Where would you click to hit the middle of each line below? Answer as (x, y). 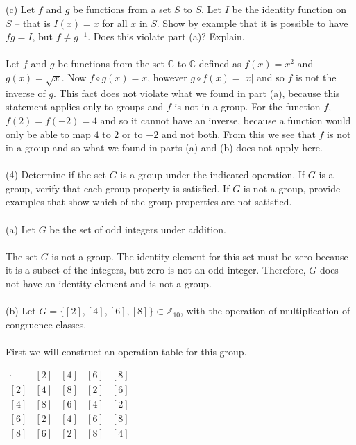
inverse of (26, 93)
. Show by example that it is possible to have (252, 23)
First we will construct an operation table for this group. (126, 352)
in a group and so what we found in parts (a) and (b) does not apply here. (164, 148)
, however (167, 77)
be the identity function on (289, 9)
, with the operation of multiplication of (265, 311)
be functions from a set (122, 9)
